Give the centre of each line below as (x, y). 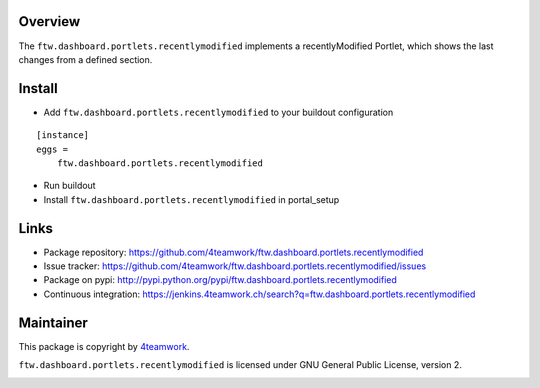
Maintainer (53, 322)
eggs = (52, 149)
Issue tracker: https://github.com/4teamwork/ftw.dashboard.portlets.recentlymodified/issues (235, 266)
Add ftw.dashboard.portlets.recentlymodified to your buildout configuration (218, 112)
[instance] (63, 135)
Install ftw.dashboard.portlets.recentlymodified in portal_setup (191, 199)
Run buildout (69, 186)
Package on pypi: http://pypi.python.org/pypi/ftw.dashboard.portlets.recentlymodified (220, 280)
